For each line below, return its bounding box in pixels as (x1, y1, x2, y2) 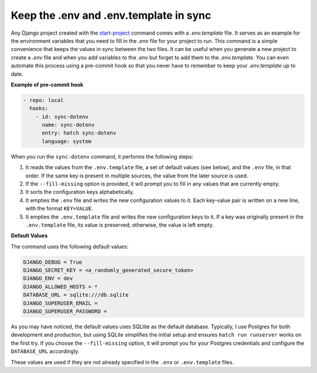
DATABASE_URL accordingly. (11, 348, 79, 355)
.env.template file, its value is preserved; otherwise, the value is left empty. (25, 221, 214, 228)
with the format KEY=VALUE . (25, 205, 93, 212)
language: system (42, 138, 92, 145)
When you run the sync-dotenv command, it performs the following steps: (11, 153, 194, 160)
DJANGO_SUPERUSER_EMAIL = (23, 300, 98, 307)
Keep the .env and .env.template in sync (11, 9, 211, 22)
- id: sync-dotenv (35, 113, 89, 120)
